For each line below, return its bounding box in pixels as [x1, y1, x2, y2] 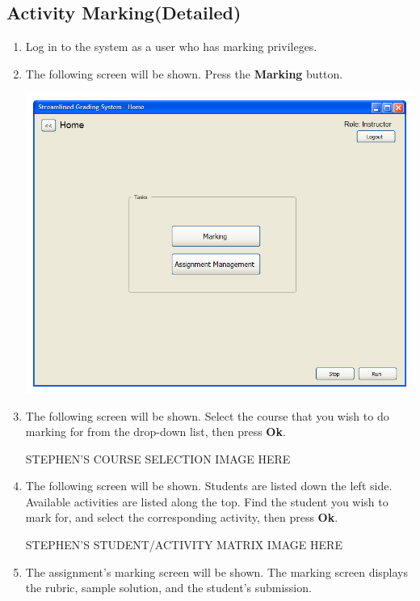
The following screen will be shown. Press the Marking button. [25, 65, 343, 82]
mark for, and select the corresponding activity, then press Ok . [25, 509, 338, 526]
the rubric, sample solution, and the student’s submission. [25, 579, 312, 596]
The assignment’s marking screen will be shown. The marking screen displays [25, 563, 409, 580]
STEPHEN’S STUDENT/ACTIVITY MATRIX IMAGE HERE [25, 536, 342, 553]
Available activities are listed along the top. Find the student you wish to [25, 493, 388, 510]
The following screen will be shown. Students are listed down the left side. [25, 477, 393, 494]
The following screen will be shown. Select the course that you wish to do [25, 407, 389, 424]
